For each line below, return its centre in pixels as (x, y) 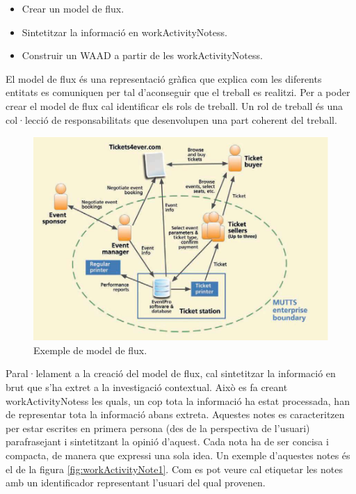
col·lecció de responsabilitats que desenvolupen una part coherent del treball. (171, 119)
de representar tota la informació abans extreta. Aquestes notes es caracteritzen (175, 414)
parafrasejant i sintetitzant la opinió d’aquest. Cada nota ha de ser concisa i (167, 441)
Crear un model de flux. (73, 8)
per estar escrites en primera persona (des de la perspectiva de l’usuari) (158, 428)
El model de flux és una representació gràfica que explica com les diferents (164, 78)
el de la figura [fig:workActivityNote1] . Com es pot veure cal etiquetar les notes (174, 469)
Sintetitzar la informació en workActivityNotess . (124, 32)
